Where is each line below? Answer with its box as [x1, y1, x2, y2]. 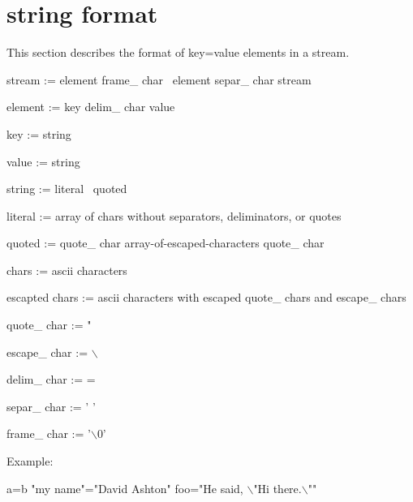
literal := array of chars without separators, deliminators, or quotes [6, 207, 342, 224]
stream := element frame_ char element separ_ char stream [6, 71, 312, 88]
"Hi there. [253, 479, 302, 496]
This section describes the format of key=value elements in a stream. [6, 44, 350, 61]
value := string [6, 152, 80, 169]
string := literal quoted [6, 180, 127, 197]
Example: [6, 453, 54, 470]
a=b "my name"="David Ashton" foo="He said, [6, 479, 243, 496]
